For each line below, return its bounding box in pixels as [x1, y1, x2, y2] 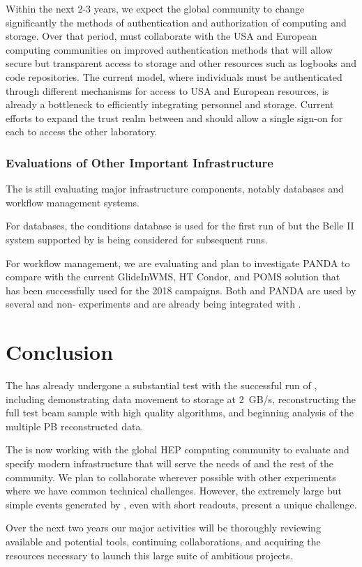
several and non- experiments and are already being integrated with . [6, 296, 301, 311]
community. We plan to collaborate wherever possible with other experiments [6, 469, 336, 484]
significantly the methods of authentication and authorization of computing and [6, 15, 347, 29]
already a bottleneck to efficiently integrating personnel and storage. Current [6, 97, 334, 112]
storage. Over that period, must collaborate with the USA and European [6, 29, 317, 43]
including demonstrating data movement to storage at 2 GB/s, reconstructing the [6, 391, 356, 406]
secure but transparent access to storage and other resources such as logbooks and [6, 56, 357, 70]
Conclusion [6, 338, 114, 366]
